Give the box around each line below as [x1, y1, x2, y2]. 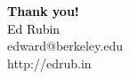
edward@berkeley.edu [7, 36, 123, 55]
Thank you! [7, 2, 79, 20]
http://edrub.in [7, 53, 92, 72]
